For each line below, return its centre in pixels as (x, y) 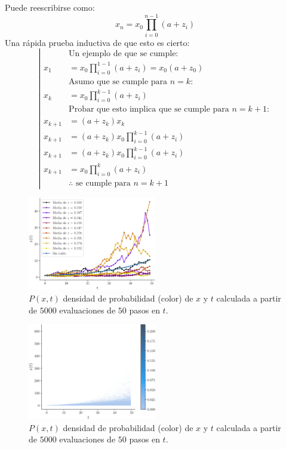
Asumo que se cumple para (118, 82)
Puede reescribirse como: (50, 7)
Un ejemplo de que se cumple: (124, 54)
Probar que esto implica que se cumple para (149, 110)
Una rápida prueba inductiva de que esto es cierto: (97, 42)
